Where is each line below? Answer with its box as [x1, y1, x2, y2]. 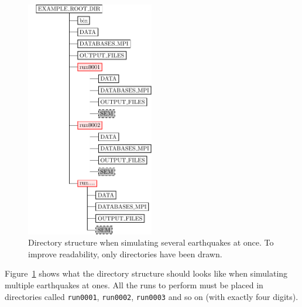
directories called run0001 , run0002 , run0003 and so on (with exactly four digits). [5, 290, 298, 302]
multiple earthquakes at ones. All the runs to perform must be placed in [5, 278, 263, 291]
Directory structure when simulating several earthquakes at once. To [28, 236, 274, 249]
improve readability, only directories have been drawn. [28, 247, 222, 260]
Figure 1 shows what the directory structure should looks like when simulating [5, 267, 288, 280]
